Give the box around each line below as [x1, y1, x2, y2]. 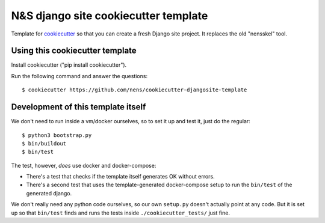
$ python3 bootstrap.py [22, 132, 92, 138]
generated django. [26, 189, 72, 197]
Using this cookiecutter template [11, 46, 137, 56]
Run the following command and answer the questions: [11, 72, 147, 79]
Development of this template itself [11, 102, 146, 112]
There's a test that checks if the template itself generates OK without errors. [26, 173, 215, 180]
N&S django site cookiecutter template [11, 9, 208, 22]
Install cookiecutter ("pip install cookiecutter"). [11, 61, 127, 69]
